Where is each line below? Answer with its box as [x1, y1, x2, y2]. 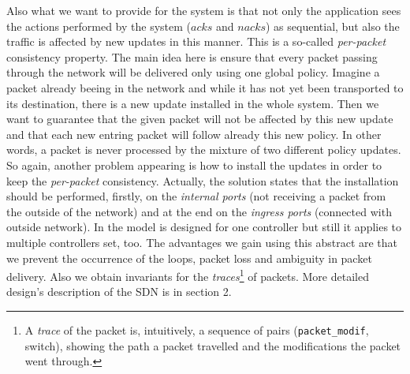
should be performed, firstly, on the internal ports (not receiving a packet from [6, 188, 386, 204]
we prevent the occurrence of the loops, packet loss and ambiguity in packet [6, 249, 372, 266]
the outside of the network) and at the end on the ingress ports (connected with [6, 203, 392, 219]
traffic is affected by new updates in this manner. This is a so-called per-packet [6, 33, 386, 50]
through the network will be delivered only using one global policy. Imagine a [6, 64, 380, 80]
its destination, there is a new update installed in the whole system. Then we [6, 95, 379, 111]
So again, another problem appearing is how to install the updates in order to [6, 156, 382, 173]
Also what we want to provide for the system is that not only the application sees [6, 2, 401, 18]
